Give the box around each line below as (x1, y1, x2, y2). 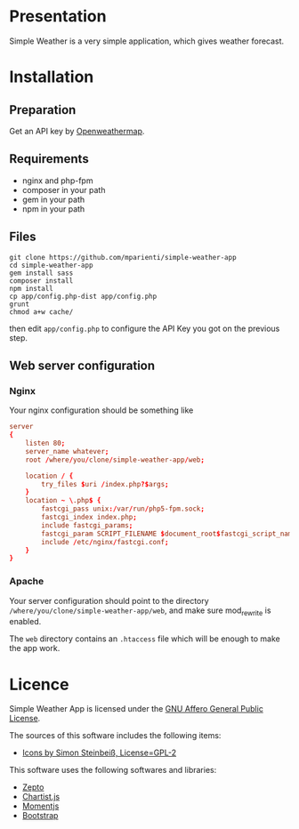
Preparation (9, 102, 77, 117)
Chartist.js (21, 792, 61, 802)
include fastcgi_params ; (41, 520, 133, 530)
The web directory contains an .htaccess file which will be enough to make (9, 633, 280, 644)
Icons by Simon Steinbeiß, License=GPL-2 (21, 747, 177, 758)
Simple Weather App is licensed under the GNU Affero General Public (9, 704, 264, 714)
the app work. (9, 643, 61, 654)
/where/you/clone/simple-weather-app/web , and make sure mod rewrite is (9, 605, 271, 617)
